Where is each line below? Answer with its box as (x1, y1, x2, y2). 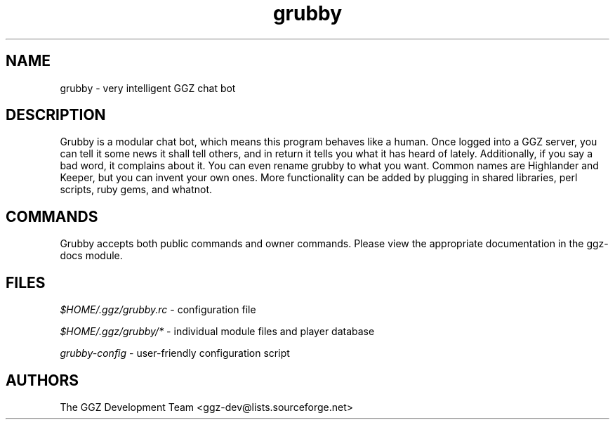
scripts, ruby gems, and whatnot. (60, 183, 213, 196)
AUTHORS (6, 371, 79, 389)
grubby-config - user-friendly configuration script (60, 347, 290, 360)
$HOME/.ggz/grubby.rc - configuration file (60, 303, 256, 316)
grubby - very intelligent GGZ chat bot (60, 81, 236, 94)
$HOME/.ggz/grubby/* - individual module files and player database (60, 325, 375, 338)
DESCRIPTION (6, 106, 106, 124)
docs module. (60, 249, 123, 262)
